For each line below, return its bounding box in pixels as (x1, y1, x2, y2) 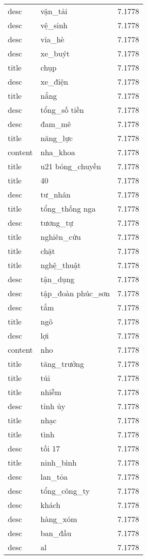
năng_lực (40, 132, 73, 144)
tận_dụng (40, 273, 75, 285)
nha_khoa (40, 146, 75, 158)
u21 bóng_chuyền (40, 161, 101, 172)
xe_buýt (40, 48, 70, 59)
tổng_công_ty (40, 485, 90, 496)
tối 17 (40, 443, 60, 454)
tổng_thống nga (40, 203, 96, 214)
